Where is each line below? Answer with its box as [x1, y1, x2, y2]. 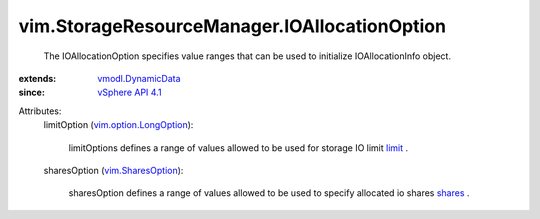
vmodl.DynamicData [97, 72, 181, 84]
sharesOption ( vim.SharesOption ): [43, 164, 184, 176]
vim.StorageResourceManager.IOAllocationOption [18, 15, 447, 37]
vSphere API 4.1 [97, 86, 162, 99]
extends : [18, 72, 57, 84]
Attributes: [18, 105, 62, 117]
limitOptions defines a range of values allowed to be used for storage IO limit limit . [68, 141, 409, 154]
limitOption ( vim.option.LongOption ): [43, 119, 194, 131]
